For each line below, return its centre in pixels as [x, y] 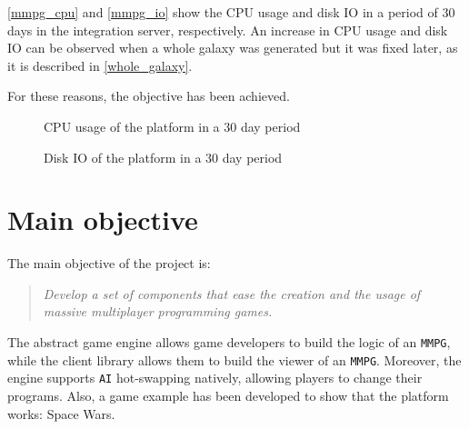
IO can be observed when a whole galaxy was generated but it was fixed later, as [233, 48]
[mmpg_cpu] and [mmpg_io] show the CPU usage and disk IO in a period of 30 [231, 12]
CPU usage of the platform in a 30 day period [172, 126]
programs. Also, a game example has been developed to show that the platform [228, 396]
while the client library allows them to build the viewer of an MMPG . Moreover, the [234, 359]
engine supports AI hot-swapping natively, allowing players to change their [215, 378]
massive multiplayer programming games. [158, 311]
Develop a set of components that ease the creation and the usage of [232, 293]
